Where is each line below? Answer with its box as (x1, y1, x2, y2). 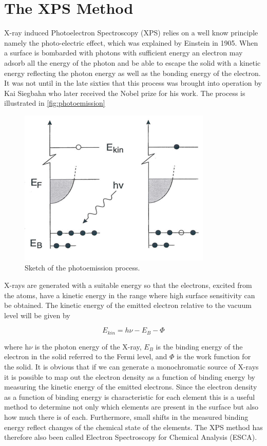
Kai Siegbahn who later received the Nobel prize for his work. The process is (4, 87, 245, 98)
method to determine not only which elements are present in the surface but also (4, 401, 259, 412)
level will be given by (4, 309, 70, 320)
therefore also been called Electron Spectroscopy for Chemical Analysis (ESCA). (4, 432, 257, 442)
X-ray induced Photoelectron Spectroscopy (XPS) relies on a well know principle (4, 27, 258, 38)
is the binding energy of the (156, 341, 243, 352)
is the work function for (177, 351, 251, 362)
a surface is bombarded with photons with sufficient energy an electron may (4, 47, 243, 58)
